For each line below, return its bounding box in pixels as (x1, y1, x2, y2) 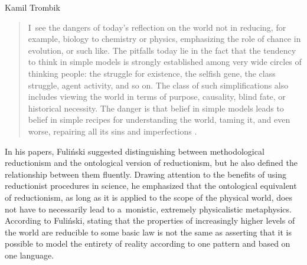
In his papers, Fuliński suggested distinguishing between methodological (5, 145, 264, 157)
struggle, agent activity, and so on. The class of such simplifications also (28, 78, 289, 91)
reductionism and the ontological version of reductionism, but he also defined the (5, 156, 298, 169)
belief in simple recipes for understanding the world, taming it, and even (28, 113, 290, 126)
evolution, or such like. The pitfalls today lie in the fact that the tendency (28, 44, 296, 56)
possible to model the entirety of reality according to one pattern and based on (5, 237, 290, 250)
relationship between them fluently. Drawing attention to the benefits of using (5, 168, 286, 180)
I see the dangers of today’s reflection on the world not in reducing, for (28, 21, 286, 33)
